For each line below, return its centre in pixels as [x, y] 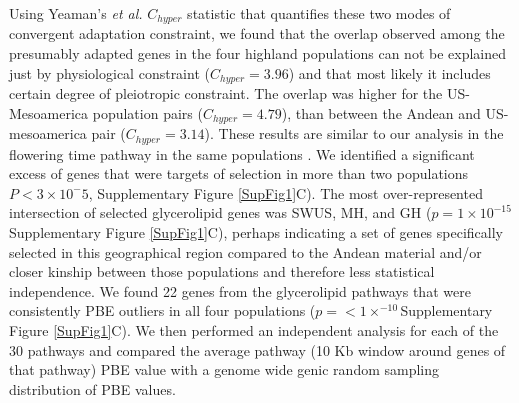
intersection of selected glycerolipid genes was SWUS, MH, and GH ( [220, 212]
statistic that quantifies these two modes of [319, 13]
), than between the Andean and [381, 112]
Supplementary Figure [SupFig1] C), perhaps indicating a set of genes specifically [256, 231]
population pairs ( [147, 112]
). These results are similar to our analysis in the [354, 133]
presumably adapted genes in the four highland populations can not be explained [257, 53]
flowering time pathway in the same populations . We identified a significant [242, 153]
